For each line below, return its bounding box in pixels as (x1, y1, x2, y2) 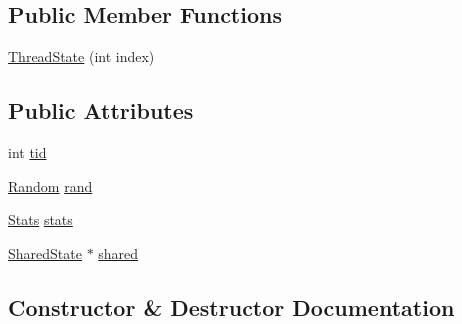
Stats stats (8, 209, 73, 230)
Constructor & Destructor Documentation (8, 291, 455, 322)
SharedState (8, 242, 82, 263)
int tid (8, 142, 47, 162)
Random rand (8, 175, 93, 196)
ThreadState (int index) (8, 46, 155, 67)
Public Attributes (8, 95, 194, 126)
